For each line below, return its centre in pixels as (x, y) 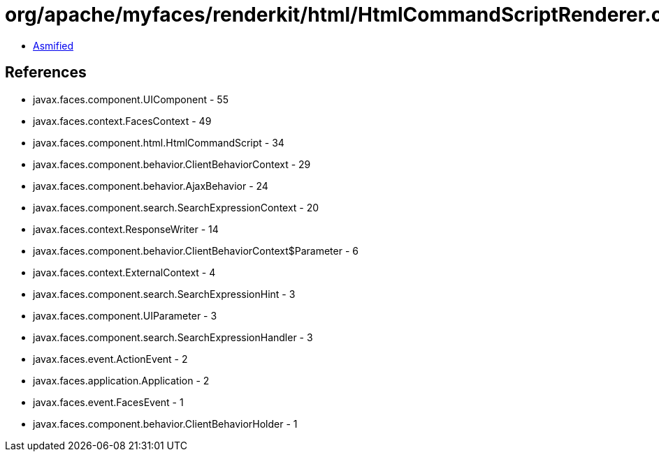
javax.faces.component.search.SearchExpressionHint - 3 (164, 294)
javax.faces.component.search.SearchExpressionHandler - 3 (173, 337)
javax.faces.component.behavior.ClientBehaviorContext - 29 (172, 164)
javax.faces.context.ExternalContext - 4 (124, 272)
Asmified (53, 45)
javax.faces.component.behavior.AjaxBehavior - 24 (151, 186)
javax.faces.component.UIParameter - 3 (125, 315)
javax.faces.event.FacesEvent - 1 (108, 402)
